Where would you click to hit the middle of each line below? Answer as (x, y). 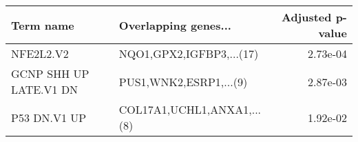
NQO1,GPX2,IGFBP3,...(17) (189, 53)
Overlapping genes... (175, 25)
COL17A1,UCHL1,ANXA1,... (190, 109)
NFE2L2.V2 (40, 53)
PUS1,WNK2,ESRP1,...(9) (183, 81)
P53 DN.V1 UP (49, 117)
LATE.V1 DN (45, 89)
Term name (43, 25)
